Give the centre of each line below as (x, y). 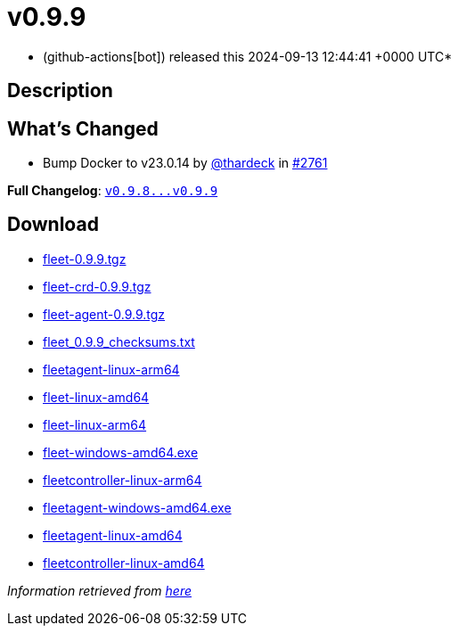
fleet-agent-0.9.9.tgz (104, 314)
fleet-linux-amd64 (96, 397)
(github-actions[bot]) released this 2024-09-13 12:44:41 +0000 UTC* (248, 56)
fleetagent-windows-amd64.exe (137, 507)
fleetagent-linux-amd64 (113, 535)
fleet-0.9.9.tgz (85, 259)
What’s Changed (83, 128)
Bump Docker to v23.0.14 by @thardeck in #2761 (185, 163)
